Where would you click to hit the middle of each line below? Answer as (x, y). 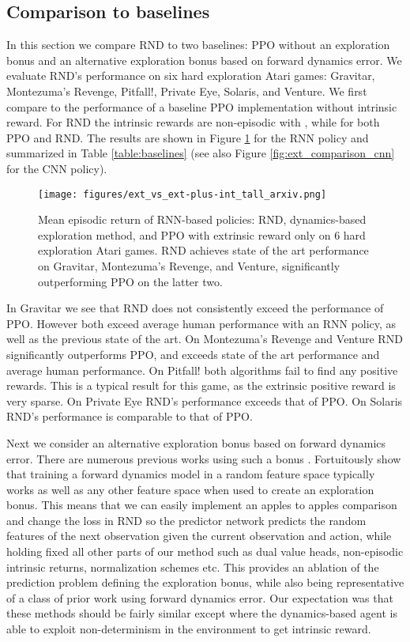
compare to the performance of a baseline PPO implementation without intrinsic (202, 106)
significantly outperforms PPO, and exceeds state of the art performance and (193, 354)
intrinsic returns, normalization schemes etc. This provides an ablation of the (193, 566)
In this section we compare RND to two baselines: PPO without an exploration (198, 45)
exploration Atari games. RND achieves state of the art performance (203, 250)
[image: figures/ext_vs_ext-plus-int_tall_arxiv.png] (182, 194)
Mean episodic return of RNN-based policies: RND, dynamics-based (202, 219)
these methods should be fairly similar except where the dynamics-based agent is (202, 613)
